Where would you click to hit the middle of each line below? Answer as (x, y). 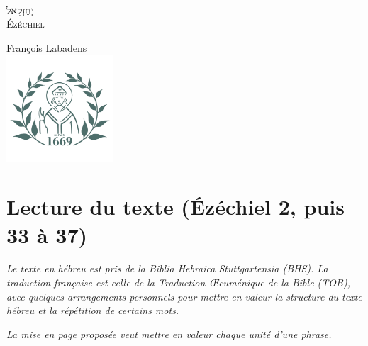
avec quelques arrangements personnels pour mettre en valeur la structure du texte (184, 296)
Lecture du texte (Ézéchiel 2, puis (175, 207)
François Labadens (47, 47)
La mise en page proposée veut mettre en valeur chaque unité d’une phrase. (169, 334)
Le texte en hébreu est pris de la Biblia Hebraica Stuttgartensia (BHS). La (167, 268)
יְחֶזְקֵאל (20, 10)
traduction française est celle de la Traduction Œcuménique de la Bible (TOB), (178, 283)
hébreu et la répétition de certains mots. (93, 310)
